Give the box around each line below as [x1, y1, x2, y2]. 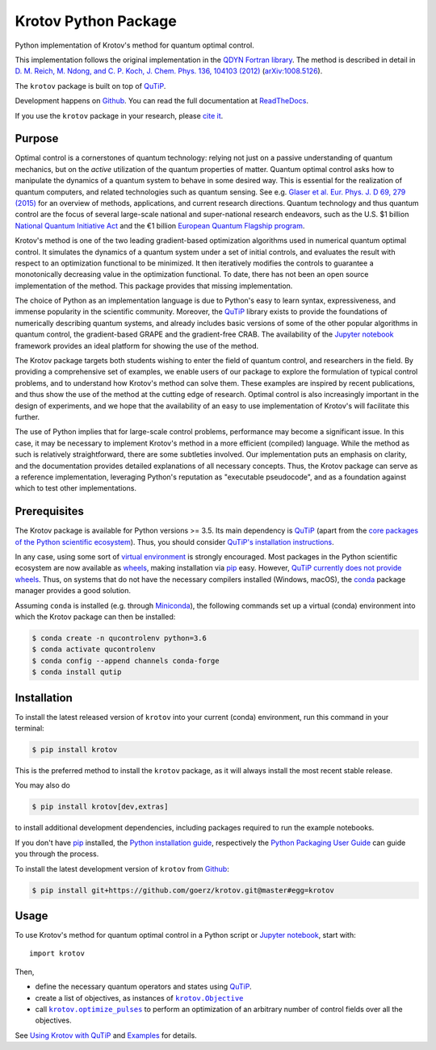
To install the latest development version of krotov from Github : [15, 864, 229, 873]
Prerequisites [15, 504, 84, 518]
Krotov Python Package [15, 12, 177, 30]
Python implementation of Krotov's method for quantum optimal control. [15, 40, 254, 50]
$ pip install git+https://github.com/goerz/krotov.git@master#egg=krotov [31, 885, 335, 895]
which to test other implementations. [15, 483, 137, 493]
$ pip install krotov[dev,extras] [31, 802, 169, 811]
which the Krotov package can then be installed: [15, 612, 176, 621]
